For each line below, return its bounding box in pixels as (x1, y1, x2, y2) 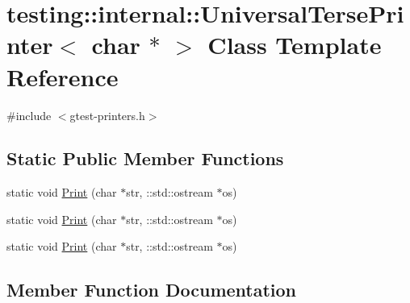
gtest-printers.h (69, 106, 145, 123)
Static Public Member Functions (6, 146, 284, 171)
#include (6, 106, 52, 123)
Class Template (207, 28, 382, 61)
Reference (6, 60, 119, 93)
